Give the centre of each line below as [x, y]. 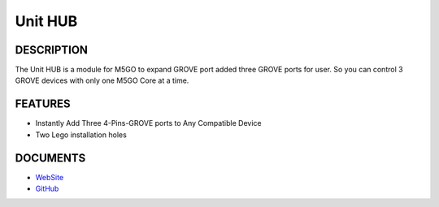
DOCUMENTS [50, 158]
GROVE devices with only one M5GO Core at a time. [102, 80]
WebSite [50, 177]
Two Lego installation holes [81, 135]
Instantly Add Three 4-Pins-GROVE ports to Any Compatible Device [148, 123]
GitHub [47, 189]
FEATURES [43, 104]
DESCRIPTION [52, 50]
